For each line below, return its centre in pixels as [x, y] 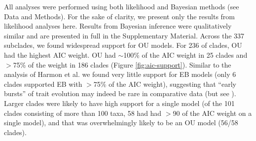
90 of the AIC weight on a [212, 113]
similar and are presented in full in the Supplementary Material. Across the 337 [124, 35]
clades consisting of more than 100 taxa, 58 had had [83, 113]
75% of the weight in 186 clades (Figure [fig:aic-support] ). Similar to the [122, 64]
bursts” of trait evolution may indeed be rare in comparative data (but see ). [120, 93]
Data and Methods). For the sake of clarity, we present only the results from [120, 16]
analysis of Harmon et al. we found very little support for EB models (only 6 [120, 74]
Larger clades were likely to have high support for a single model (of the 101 [119, 103]
